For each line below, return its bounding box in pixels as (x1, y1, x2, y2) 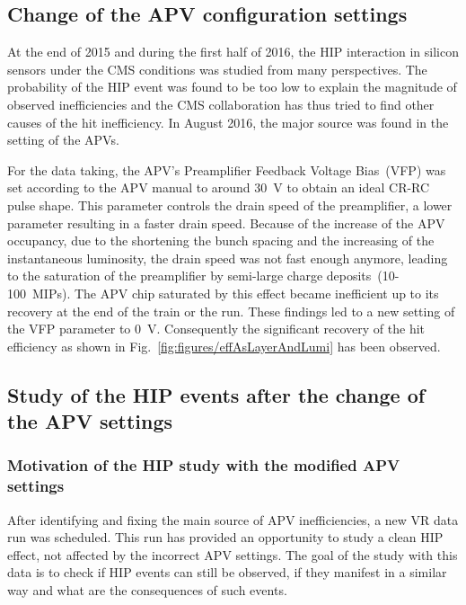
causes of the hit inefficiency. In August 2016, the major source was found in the (7, 112, 449, 131)
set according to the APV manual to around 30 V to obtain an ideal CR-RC (7, 178, 430, 197)
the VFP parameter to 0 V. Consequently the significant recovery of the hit (7, 319, 426, 338)
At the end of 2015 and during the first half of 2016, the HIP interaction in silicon (7, 42, 459, 61)
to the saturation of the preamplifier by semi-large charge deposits (7, 266, 372, 285)
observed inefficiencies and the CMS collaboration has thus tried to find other (7, 94, 435, 113)
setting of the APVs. (7, 130, 119, 149)
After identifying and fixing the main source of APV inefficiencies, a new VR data (7, 510, 459, 529)
